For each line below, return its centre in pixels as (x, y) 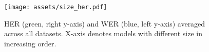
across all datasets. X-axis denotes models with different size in (103, 33)
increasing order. (30, 43)
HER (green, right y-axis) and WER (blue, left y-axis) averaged (105, 23)
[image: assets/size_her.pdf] (56, 7)
